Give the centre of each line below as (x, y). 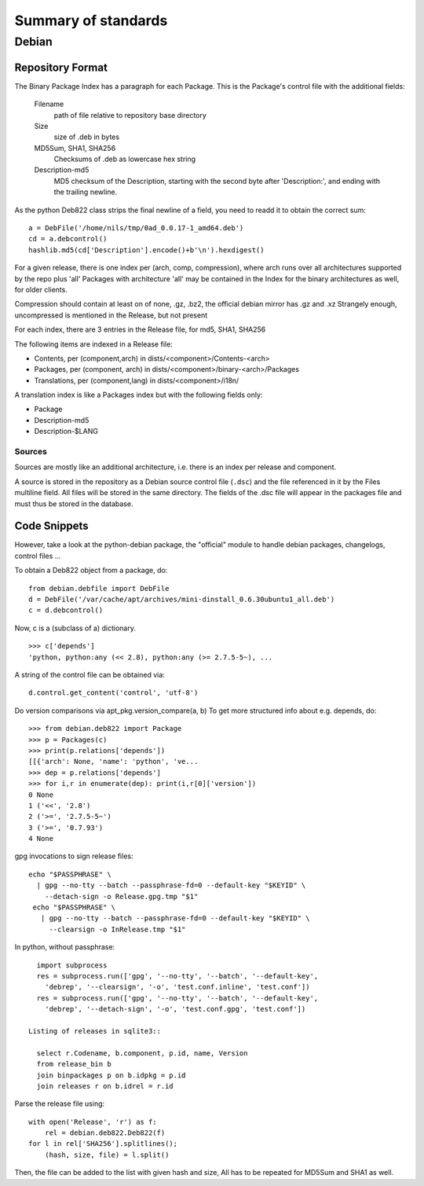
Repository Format (61, 67)
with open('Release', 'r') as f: (93, 1122)
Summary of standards (91, 20)
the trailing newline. (86, 192)
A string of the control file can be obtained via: (90, 675)
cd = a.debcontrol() (68, 239)
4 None (41, 839)
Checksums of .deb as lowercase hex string (125, 159)
